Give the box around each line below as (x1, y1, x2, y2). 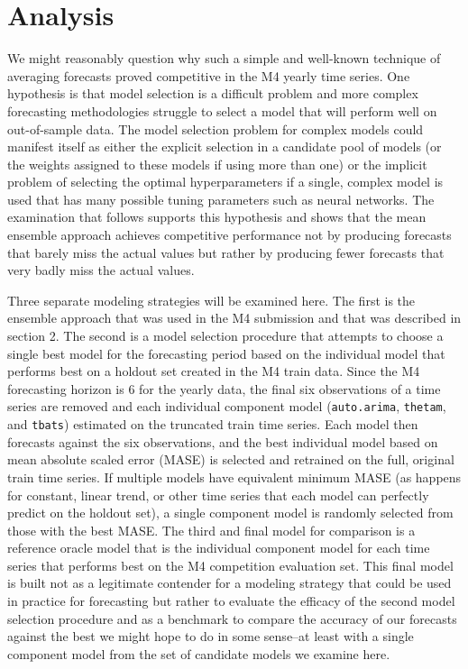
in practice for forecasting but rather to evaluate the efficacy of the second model (7, 591, 455, 610)
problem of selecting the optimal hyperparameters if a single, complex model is (7, 172, 444, 191)
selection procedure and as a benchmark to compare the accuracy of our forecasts (7, 609, 457, 628)
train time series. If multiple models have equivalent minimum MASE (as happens (7, 467, 462, 486)
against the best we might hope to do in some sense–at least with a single (7, 627, 414, 646)
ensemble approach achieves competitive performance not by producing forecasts (7, 225, 452, 244)
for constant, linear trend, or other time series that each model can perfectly (7, 485, 429, 504)
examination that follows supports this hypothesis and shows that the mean (7, 207, 427, 226)
